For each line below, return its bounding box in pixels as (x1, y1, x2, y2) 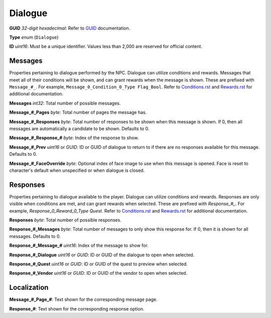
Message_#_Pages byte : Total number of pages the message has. (9, 110, 147, 116)
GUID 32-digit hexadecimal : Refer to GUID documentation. (9, 25, 130, 31)
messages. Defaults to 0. (9, 233, 61, 239)
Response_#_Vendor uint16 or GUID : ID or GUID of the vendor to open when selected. (9, 270, 188, 276)
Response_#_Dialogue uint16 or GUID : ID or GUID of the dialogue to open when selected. (9, 252, 195, 258)
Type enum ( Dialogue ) (9, 34, 59, 40)
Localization (9, 283, 49, 292)
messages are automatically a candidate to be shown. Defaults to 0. (9, 126, 150, 132)
